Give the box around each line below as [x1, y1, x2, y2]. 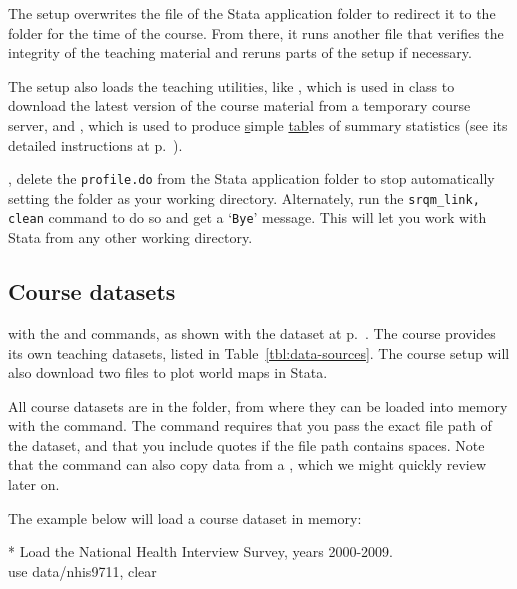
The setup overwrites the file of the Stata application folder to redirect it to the [8, 3, 496, 23]
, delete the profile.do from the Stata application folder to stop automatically [8, 168, 495, 189]
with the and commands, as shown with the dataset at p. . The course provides [8, 322, 496, 343]
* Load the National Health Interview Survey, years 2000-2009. [8, 541, 393, 562]
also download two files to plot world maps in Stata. [8, 362, 328, 383]
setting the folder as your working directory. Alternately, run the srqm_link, [8, 187, 480, 208]
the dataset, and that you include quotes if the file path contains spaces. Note [8, 434, 485, 455]
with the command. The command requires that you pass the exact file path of [8, 415, 492, 436]
